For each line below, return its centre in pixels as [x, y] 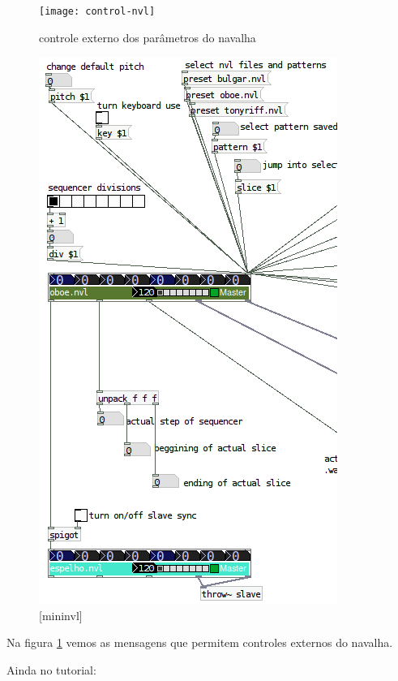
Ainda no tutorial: [51, 670]
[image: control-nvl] [97, 11]
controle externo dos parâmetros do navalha [148, 37]
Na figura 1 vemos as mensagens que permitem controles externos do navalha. [200, 642]
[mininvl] [61, 615]
